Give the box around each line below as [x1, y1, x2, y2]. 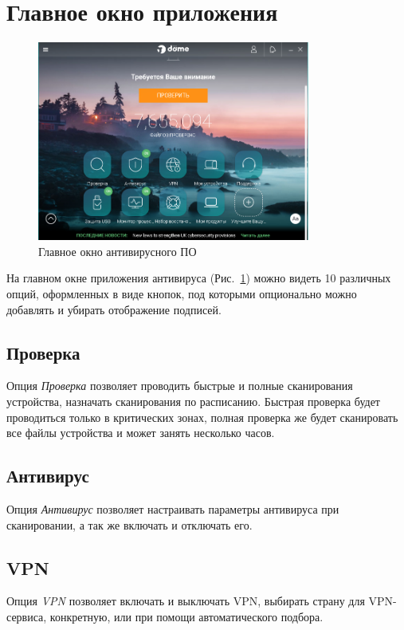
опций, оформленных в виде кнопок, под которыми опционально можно [6, 285, 357, 302]
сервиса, [6, 608, 47, 624]
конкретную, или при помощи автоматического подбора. [49, 608, 324, 624]
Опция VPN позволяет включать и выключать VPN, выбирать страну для [6, 593, 365, 609]
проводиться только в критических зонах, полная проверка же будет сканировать [6, 408, 398, 425]
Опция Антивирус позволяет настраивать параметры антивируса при [6, 500, 339, 517]
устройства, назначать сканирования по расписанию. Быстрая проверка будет [6, 393, 380, 409]
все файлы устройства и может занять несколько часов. [6, 424, 275, 441]
